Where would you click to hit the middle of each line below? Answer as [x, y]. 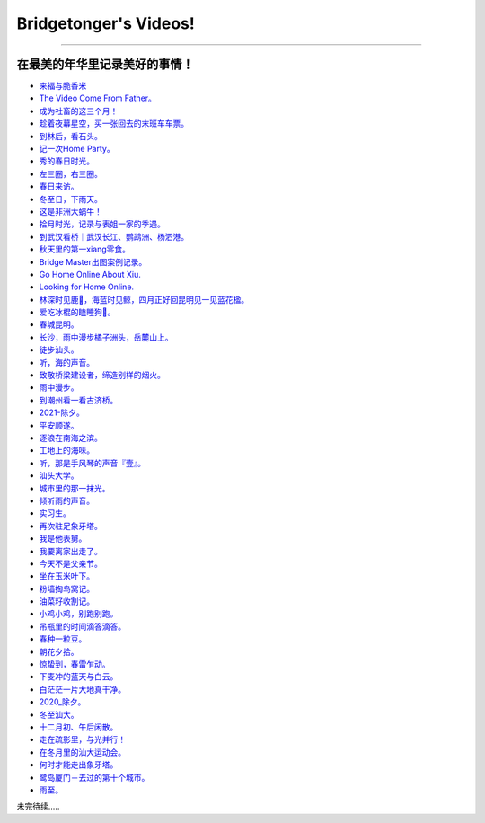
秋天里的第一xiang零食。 [84, 249]
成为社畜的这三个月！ [79, 111]
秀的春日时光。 [66, 161]
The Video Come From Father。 [98, 98]
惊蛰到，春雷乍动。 [75, 664]
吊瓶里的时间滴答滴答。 [82, 626]
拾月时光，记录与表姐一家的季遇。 [102, 224]
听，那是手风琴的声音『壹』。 [92, 463]
